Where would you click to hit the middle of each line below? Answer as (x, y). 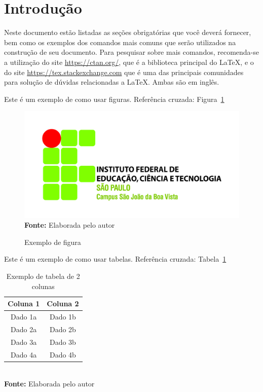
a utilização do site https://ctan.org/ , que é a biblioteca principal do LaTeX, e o (129, 62)
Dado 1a (24, 317)
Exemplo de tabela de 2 (43, 276)
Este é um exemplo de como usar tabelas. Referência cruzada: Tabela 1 (115, 259)
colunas (43, 286)
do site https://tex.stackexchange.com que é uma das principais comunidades (124, 72)
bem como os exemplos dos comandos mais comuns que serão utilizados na (120, 42)
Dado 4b (63, 354)
